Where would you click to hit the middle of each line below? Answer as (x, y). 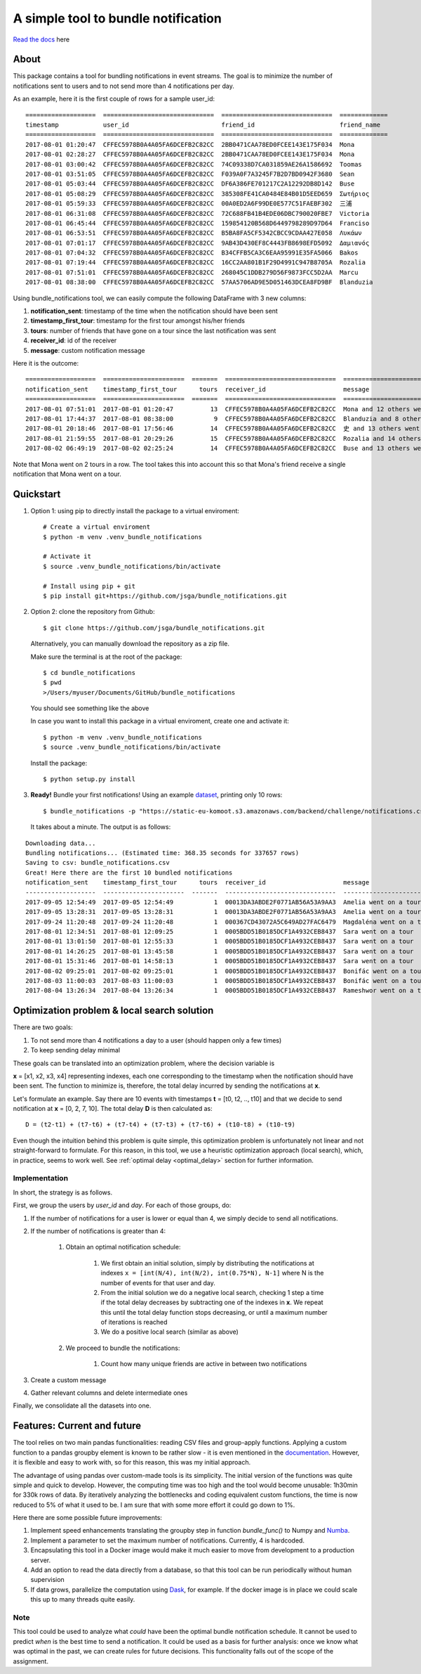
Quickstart (37, 494)
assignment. (31, 1661)
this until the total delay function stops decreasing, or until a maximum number (214, 1312)
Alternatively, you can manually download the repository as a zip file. (130, 644)
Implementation (41, 1178)
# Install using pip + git (89, 586)
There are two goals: (43, 1027)
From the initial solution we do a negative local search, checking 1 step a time (212, 1292)
